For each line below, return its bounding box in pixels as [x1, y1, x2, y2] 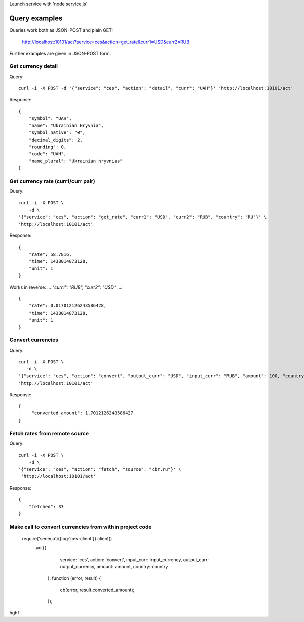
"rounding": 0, [28, 144, 67, 150]
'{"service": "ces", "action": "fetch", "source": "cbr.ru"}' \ [18, 467, 182, 472]
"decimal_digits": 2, [28, 137, 83, 143]
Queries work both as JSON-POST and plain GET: [9, 27, 113, 33]
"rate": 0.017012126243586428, [28, 303, 107, 309]
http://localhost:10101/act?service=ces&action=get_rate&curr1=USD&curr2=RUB [22, 39, 190, 45]
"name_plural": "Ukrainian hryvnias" [28, 158, 123, 164]
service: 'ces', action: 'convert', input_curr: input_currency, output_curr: [60, 556, 209, 563]
